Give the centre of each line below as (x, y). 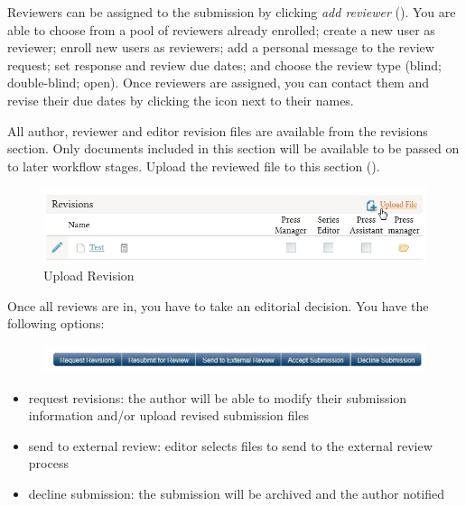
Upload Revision (89, 276)
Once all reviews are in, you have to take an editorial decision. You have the (218, 305)
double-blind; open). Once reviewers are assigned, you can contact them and (219, 83)
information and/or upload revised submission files (168, 415)
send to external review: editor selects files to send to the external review (230, 445)
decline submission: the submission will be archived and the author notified (237, 494)
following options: (56, 323)
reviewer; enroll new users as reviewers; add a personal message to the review (221, 47)
